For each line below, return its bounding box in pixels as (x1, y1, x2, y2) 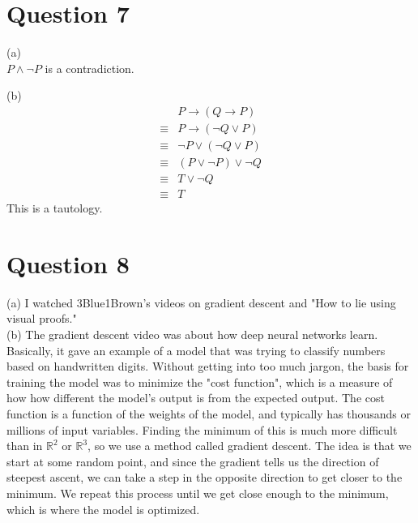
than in (6, 437, 43, 454)
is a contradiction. (45, 59, 134, 76)
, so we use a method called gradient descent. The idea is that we (87, 437, 412, 454)
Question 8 (6, 246, 130, 280)
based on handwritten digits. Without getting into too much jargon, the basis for (6, 358, 409, 375)
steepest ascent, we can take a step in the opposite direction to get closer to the (6, 469, 403, 486)
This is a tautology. (6, 199, 103, 216)
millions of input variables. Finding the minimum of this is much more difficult (6, 421, 398, 438)
